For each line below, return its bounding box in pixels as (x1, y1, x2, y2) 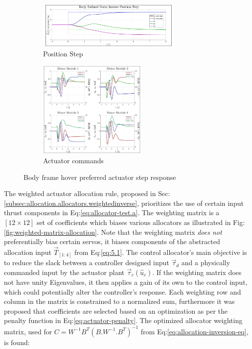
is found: (4, 337, 30, 347)
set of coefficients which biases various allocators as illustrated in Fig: (36, 217, 245, 227)
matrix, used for (4, 326, 52, 336)
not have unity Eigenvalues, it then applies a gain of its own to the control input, (4, 277, 248, 287)
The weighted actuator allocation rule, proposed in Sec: (4, 188, 170, 199)
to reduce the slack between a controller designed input (4, 257, 169, 268)
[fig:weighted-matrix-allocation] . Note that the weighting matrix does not (4, 226, 222, 237)
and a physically (181, 257, 230, 268)
